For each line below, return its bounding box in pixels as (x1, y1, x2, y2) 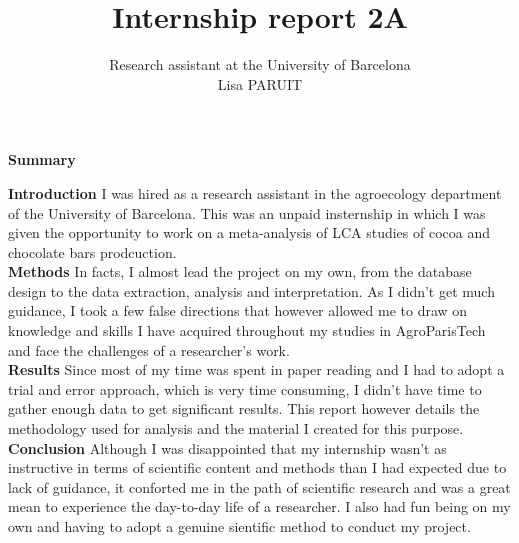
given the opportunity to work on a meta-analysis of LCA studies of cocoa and (8, 222, 491, 243)
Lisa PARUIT (217, 73, 303, 94)
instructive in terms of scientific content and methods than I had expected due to (8, 457, 507, 478)
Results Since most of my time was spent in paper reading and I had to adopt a (8, 359, 505, 380)
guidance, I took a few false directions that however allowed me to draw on (8, 300, 468, 321)
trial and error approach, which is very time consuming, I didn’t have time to (8, 378, 482, 399)
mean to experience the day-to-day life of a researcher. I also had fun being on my (8, 496, 511, 517)
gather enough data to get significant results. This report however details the (8, 398, 480, 419)
